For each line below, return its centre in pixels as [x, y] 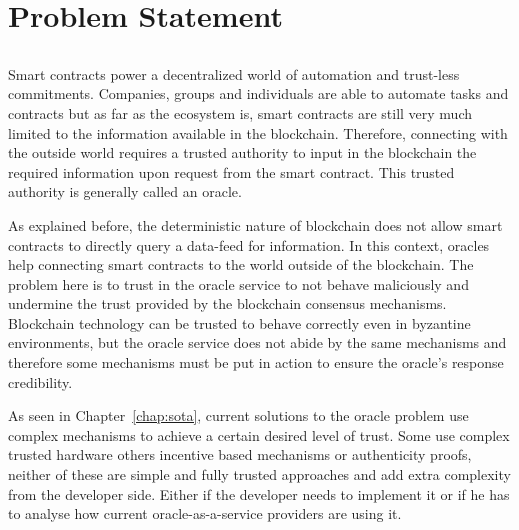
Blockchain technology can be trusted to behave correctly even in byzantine [239, 322]
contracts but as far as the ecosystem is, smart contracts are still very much [240, 112]
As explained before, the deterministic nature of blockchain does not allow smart [255, 224]
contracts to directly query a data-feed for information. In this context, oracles [249, 244]
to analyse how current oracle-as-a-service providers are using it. [205, 513]
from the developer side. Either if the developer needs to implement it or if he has [259, 493]
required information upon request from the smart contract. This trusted [231, 171]
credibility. [40, 381]
